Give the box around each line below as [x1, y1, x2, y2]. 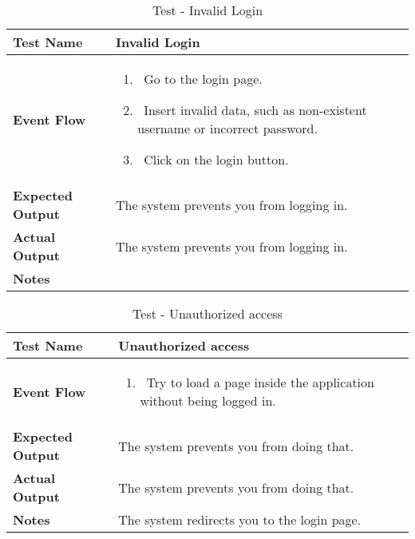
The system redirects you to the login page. [118, 510, 362, 529]
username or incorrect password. [137, 119, 318, 137]
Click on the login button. [144, 150, 289, 168]
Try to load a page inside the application [146, 373, 374, 391]
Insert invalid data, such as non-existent [144, 101, 367, 119]
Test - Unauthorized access [132, 304, 283, 323]
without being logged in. [140, 391, 276, 410]
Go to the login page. [144, 69, 263, 88]
